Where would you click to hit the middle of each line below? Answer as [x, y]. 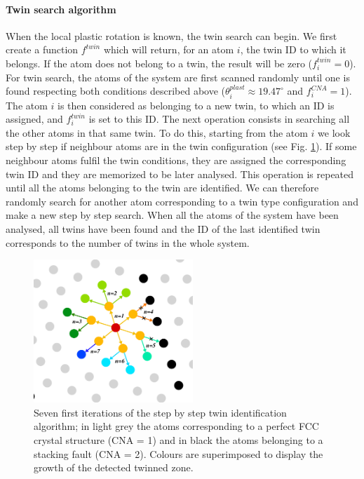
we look [334, 132]
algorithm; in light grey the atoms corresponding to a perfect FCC [176, 426]
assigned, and [34, 119]
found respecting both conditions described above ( [116, 91]
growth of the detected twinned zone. [114, 467]
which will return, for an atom [169, 49]
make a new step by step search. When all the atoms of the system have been [172, 215]
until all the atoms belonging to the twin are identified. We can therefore [162, 188]
